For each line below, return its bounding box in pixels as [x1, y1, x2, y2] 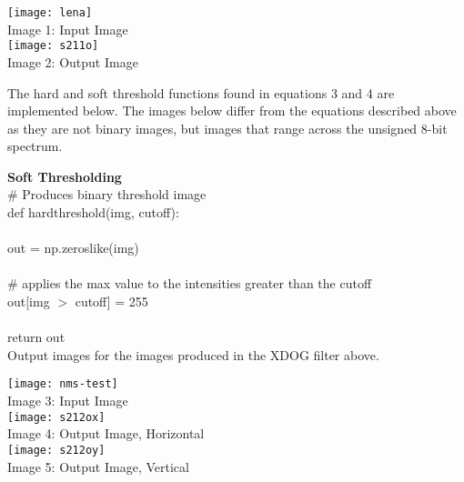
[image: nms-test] [7, 377, 118, 391]
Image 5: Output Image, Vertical [7, 457, 189, 476]
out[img [7, 292, 50, 311]
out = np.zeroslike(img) [7, 238, 139, 257]
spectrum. [7, 136, 63, 156]
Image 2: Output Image [7, 52, 138, 71]
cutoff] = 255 [75, 292, 148, 311]
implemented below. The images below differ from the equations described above [7, 101, 457, 120]
